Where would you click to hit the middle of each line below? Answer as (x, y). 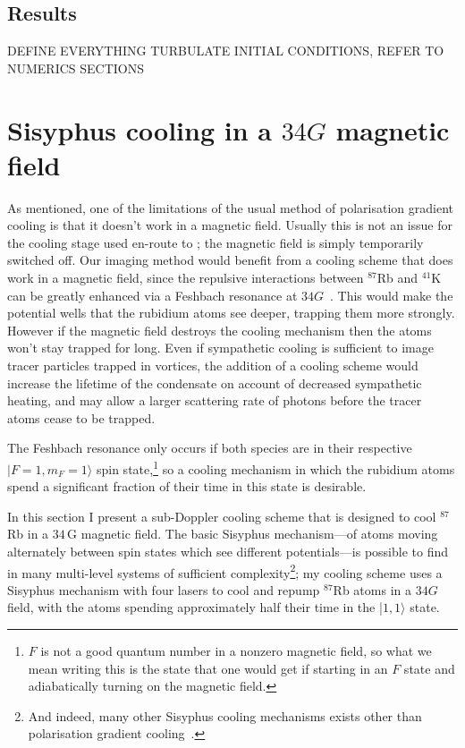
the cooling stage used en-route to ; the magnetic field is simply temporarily (216, 242)
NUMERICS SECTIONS (76, 68)
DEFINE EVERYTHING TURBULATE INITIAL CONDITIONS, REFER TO (226, 51)
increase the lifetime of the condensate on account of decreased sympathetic (215, 382)
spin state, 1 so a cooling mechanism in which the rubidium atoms (275, 467)
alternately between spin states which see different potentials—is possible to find (228, 552)
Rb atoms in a (372, 589)
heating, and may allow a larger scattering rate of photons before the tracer (215, 400)
